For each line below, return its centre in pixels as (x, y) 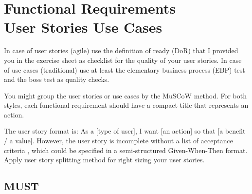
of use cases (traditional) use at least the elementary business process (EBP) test (125, 69)
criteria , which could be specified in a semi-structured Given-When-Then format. (126, 150)
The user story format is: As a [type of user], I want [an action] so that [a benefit (125, 131)
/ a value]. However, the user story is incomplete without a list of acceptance (118, 141)
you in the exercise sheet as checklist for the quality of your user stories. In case (123, 60)
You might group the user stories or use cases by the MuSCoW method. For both (126, 95)
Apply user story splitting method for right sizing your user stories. (104, 160)
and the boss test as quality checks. (57, 79)
